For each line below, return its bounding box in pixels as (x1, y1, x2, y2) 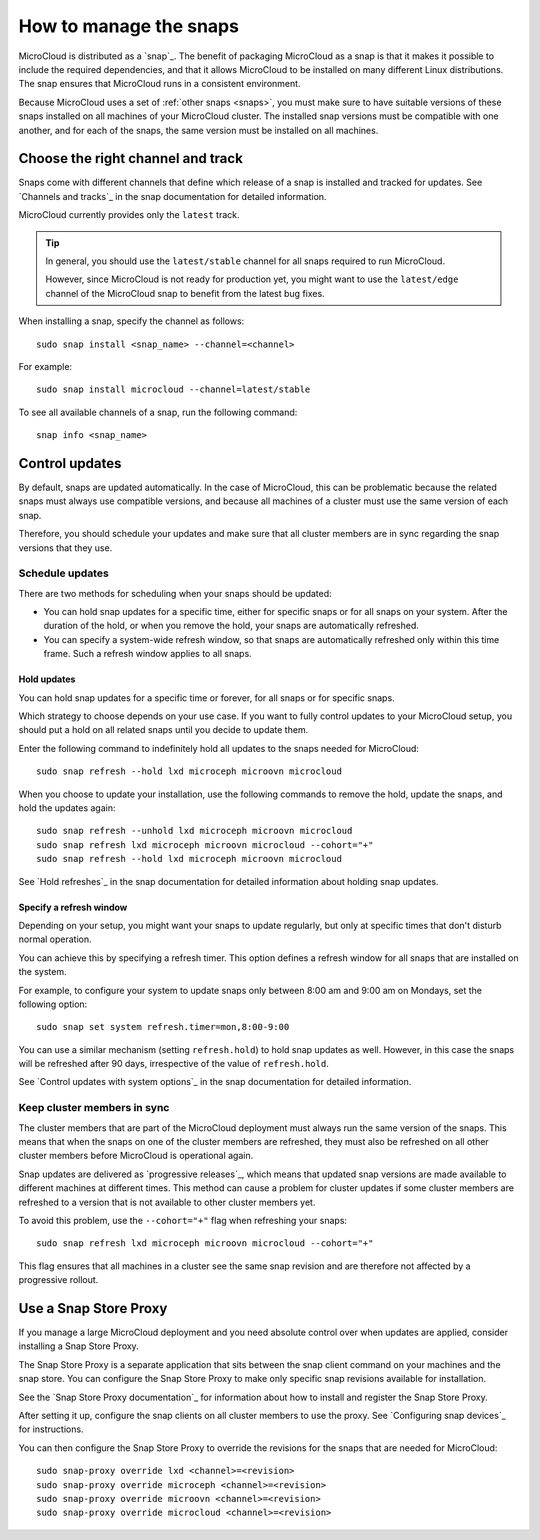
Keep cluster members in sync (18, 1101, 170, 1115)
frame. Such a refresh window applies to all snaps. (43, 648, 252, 660)
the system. (18, 966, 67, 978)
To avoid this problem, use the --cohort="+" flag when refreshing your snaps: (18, 1214, 348, 1226)
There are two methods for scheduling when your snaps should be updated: (18, 587, 332, 599)
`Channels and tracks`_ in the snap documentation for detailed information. (18, 190, 327, 202)
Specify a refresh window (18, 901, 128, 913)
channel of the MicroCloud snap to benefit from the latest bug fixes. (45, 287, 325, 299)
